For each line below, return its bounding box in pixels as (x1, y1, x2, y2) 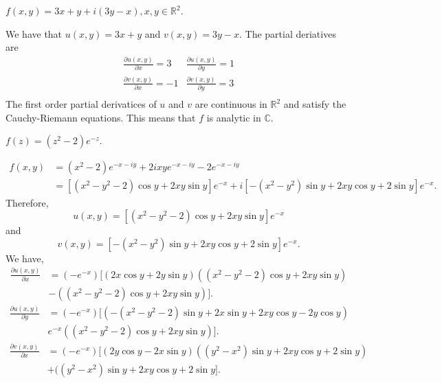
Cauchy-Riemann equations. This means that (5, 110, 196, 124)
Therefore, (5, 195, 49, 209)
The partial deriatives (245, 26, 336, 40)
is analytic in (206, 110, 261, 124)
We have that (5, 26, 63, 40)
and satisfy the (283, 97, 346, 111)
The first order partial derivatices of (5, 97, 157, 111)
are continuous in (195, 97, 267, 111)
